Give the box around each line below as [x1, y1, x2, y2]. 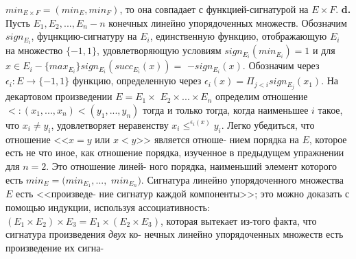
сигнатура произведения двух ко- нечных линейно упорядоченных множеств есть [5, 227, 344, 241]
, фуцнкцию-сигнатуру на [31, 29, 137, 43]
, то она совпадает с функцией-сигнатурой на [119, 2, 309, 16]
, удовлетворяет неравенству [51, 117, 169, 132]
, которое [309, 132, 347, 146]
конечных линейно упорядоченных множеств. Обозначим [108, 15, 347, 29]
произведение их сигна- [5, 240, 104, 254]
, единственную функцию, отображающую [150, 29, 327, 43]
